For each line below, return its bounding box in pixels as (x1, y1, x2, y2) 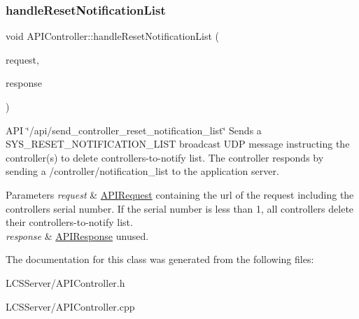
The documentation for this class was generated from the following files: (6, 252, 314, 267)
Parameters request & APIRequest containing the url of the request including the (6, 187, 354, 201)
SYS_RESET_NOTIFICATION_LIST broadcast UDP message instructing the (6, 136, 350, 151)
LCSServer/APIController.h (6, 275, 125, 290)
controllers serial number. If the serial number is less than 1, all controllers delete (6, 201, 354, 215)
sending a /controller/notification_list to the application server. (6, 164, 279, 178)
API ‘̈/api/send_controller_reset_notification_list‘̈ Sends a (6, 122, 262, 137)
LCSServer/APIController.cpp (6, 299, 135, 313)
